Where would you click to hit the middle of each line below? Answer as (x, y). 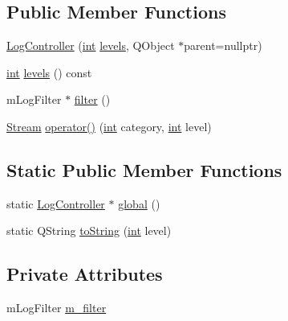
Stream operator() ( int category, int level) (109, 126)
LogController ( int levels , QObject (91, 45)
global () (139, 203)
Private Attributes (85, 274)
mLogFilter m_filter (57, 308)
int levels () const (49, 72)
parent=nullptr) (223, 45)
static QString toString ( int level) (89, 230)
